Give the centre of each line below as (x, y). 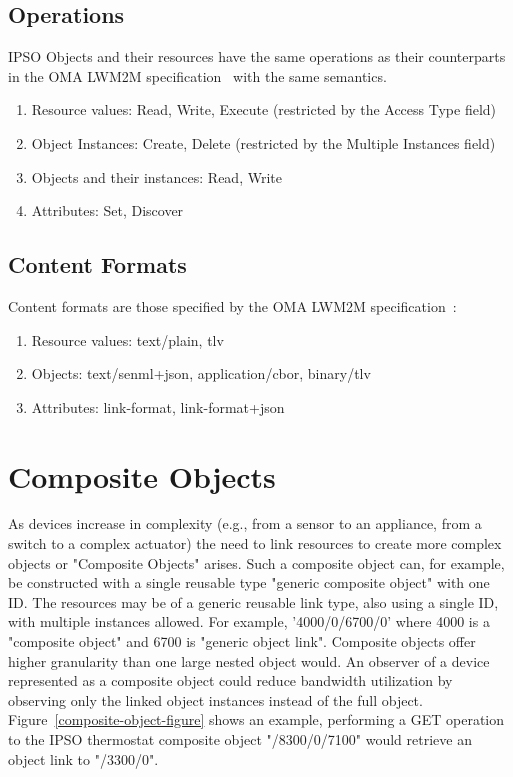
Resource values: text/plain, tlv (127, 339)
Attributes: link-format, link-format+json (158, 406)
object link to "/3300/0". (83, 758)
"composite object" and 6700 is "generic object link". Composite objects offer (242, 641)
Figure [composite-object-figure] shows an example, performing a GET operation (256, 719)
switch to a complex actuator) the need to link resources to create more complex (255, 543)
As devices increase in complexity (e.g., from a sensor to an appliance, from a (245, 523)
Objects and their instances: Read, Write (156, 176)
